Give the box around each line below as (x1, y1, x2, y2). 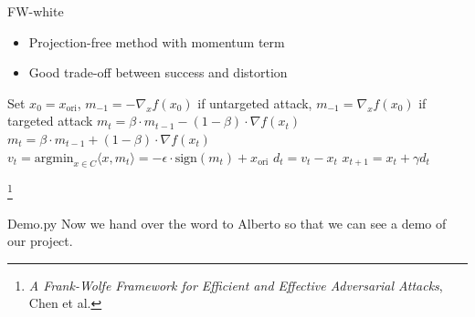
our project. (7, 231, 73, 251)
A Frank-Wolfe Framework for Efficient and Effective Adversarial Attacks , (28, 275, 443, 294)
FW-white (7, 2, 64, 20)
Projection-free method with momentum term (28, 32, 285, 51)
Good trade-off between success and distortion (28, 63, 288, 82)
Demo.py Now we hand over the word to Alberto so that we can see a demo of (7, 213, 447, 232)
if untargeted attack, (197, 93, 312, 112)
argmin (34, 151, 74, 165)
